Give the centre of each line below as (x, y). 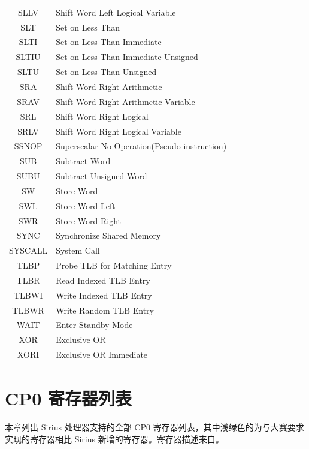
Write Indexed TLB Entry (104, 295)
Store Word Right (88, 220)
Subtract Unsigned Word (102, 176)
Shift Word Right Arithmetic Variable (125, 101)
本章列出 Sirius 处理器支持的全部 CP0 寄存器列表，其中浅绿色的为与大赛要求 (154, 427)
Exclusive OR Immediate (102, 355)
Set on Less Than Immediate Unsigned (127, 57)
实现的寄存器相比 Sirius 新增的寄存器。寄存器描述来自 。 (114, 439)
